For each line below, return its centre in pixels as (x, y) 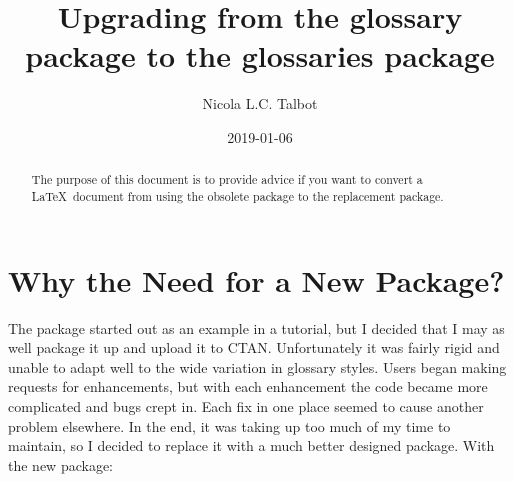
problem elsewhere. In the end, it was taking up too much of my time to (229, 425)
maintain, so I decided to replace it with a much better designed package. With (251, 445)
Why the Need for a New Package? (256, 279)
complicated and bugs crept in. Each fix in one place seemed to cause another (246, 405)
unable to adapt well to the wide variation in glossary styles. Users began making (257, 366)
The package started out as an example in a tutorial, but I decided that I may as (256, 327)
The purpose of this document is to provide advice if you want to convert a (227, 179)
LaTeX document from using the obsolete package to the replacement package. (237, 195)
